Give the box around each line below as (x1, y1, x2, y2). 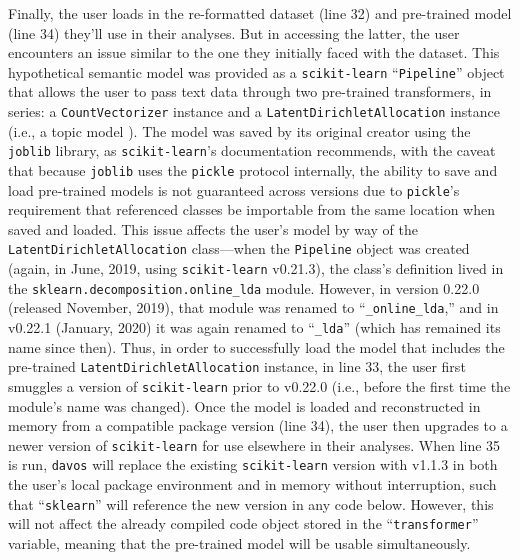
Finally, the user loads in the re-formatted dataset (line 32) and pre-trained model (8, 3, 512, 23)
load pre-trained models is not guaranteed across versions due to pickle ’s (8, 179, 460, 200)
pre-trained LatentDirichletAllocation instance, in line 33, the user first (8, 356, 466, 377)
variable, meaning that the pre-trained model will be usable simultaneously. (8, 533, 471, 554)
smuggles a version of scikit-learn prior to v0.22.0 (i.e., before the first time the (8, 375, 511, 396)
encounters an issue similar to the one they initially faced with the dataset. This (8, 42, 500, 63)
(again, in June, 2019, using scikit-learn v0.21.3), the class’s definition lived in (8, 258, 504, 279)
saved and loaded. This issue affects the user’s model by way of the (8, 218, 419, 239)
